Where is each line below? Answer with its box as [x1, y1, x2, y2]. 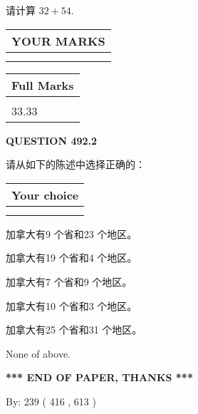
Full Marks [11, 76, 74, 93]
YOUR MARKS [11, 32, 105, 49]
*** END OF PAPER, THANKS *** [6, 370, 193, 385]
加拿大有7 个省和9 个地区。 [6, 274, 132, 289]
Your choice [11, 186, 79, 203]
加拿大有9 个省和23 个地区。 [6, 226, 137, 241]
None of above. [6, 346, 71, 361]
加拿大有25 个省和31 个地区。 [6, 322, 142, 337]
